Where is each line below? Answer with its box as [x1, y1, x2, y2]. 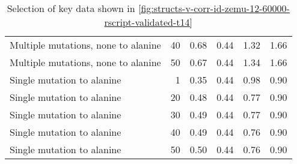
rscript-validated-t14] [104, 15, 192, 29]
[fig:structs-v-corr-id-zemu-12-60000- [138, 1, 290, 15]
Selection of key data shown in [7, 1, 135, 15]
